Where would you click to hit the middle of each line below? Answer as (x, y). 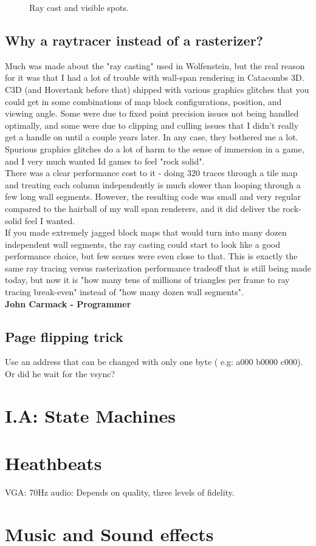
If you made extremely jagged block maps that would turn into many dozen (146, 232)
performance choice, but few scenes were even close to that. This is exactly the (151, 256)
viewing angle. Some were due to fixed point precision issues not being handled (152, 113)
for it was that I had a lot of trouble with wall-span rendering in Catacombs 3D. (155, 77)
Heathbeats (53, 463)
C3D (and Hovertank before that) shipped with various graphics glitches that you (157, 89)
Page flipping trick (64, 336)
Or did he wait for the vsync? (60, 374)
